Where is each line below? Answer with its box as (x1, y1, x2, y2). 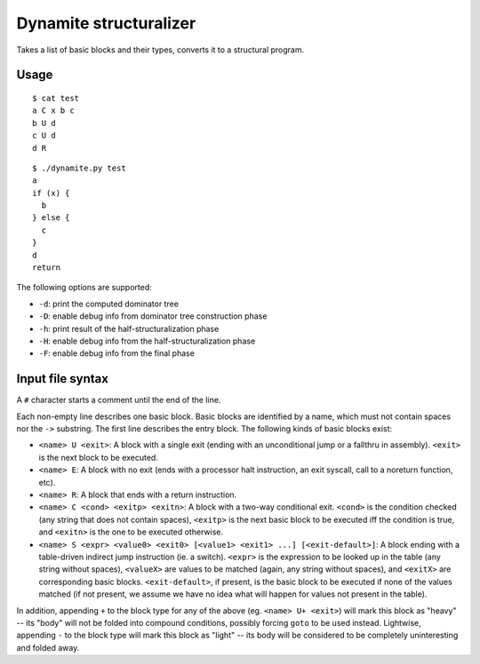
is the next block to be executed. (38, 452, 159, 462)
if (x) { (32, 187, 70, 198)
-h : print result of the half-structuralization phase (38, 323, 220, 334)
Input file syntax (16, 371, 108, 386)
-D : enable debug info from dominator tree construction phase (38, 311, 268, 321)
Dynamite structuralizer (16, 13, 196, 33)
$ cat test (32, 93, 80, 103)
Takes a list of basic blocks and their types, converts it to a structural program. (16, 44, 305, 55)
